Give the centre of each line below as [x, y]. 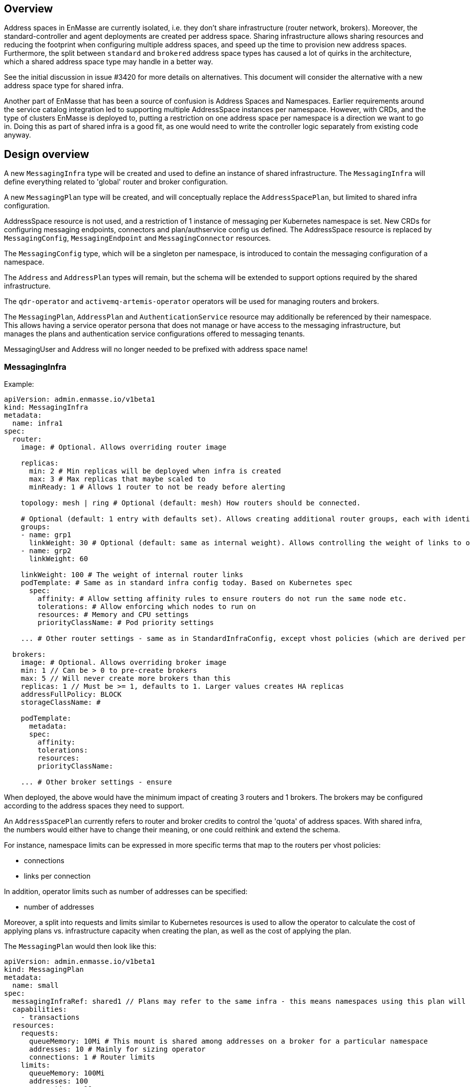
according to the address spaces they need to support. [94, 806]
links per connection [57, 876]
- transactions [50, 1017]
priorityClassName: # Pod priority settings [126, 623]
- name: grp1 [46, 535]
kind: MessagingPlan [44, 970]
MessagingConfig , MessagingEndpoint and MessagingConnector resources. [137, 238]
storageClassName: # [60, 702]
